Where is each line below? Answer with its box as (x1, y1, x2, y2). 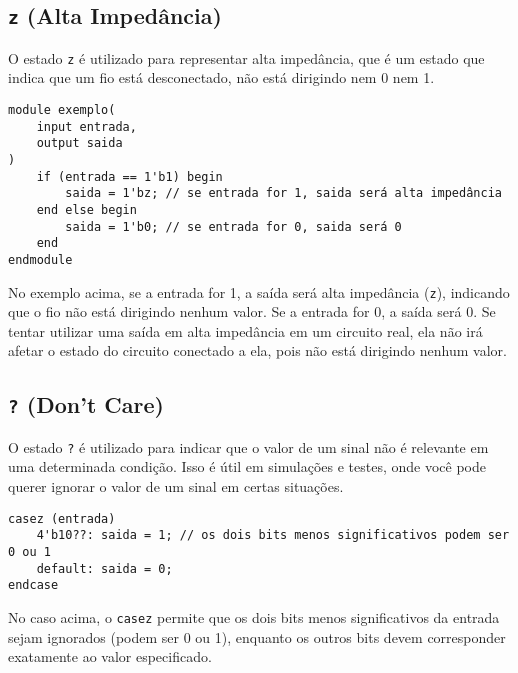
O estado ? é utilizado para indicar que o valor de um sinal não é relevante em (8, 436, 489, 457)
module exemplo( (8, 103, 116, 118)
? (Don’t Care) (8, 389, 164, 420)
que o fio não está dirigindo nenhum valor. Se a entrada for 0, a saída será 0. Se (8, 301, 496, 322)
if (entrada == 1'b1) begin (36, 169, 223, 184)
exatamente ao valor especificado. (8, 646, 212, 667)
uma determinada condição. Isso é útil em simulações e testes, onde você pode (8, 456, 486, 477)
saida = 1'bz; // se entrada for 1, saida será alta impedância (65, 186, 502, 201)
